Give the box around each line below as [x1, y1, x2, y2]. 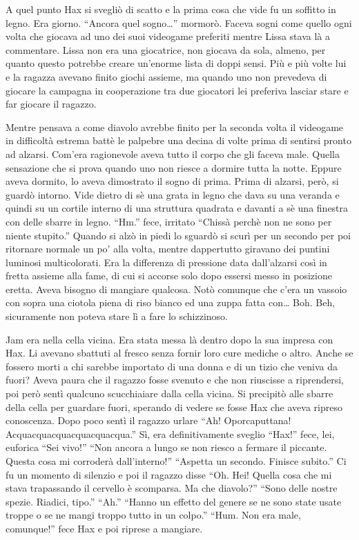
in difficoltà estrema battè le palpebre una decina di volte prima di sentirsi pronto [6, 133, 351, 148]
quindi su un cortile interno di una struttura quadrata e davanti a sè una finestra [6, 201, 349, 215]
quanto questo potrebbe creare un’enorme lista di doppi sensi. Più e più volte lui [6, 56, 347, 70]
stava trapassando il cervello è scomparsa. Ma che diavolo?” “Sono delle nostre [6, 481, 338, 495]
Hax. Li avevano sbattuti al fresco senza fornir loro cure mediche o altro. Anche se [6, 346, 353, 360]
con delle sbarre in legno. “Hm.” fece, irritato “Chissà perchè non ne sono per [6, 214, 332, 228]
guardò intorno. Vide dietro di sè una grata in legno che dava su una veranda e [6, 187, 340, 201]
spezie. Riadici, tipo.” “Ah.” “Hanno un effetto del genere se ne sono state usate [6, 494, 342, 508]
